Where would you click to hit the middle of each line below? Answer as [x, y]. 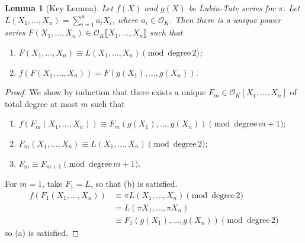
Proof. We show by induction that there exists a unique [105, 92]
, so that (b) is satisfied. [134, 183]
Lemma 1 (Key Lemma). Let [59, 8]
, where [125, 19]
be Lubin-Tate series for [232, 8]
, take [52, 183]
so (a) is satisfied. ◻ [42, 232]
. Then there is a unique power [225, 19]
